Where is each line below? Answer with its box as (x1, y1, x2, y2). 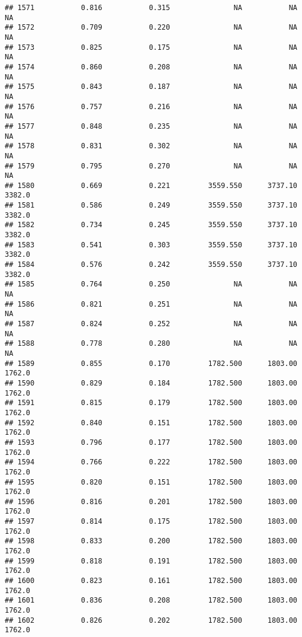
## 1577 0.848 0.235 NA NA (5, 122, 297, 130)
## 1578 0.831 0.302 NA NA (5, 142, 297, 151)
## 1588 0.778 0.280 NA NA (5, 339, 297, 348)
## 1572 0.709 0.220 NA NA (5, 23, 297, 32)
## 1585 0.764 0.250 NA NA (5, 280, 297, 289)
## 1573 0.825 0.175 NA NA (5, 43, 297, 52)
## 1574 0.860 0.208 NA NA (5, 62, 297, 71)
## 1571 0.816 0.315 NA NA (5, 4, 297, 12)
